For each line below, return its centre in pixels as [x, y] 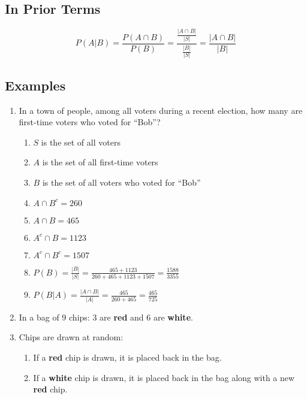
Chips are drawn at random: [71, 337]
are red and [122, 317]
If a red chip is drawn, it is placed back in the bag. [127, 357]
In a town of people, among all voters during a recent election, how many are [161, 110]
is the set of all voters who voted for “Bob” [121, 182]
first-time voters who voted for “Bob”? [90, 122]
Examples [35, 85]
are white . [173, 317]
